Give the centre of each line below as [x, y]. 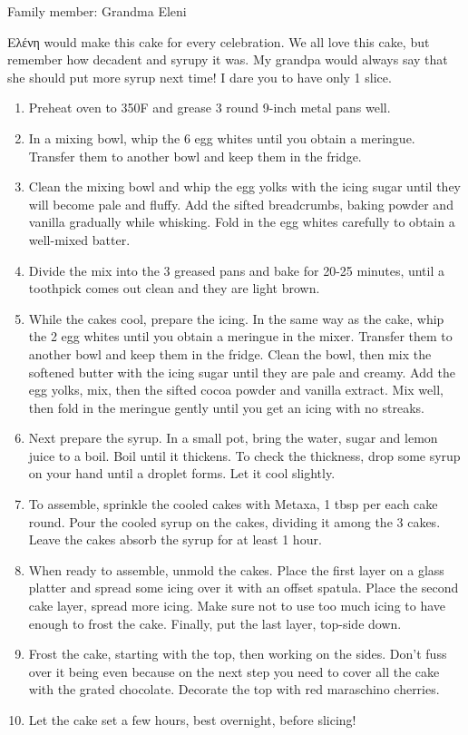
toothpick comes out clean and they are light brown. [174, 288]
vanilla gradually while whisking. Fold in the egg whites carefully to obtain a [242, 222]
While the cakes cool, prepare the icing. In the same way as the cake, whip [236, 318]
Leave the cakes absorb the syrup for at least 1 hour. [175, 539]
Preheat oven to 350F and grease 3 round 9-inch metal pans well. [210, 108]
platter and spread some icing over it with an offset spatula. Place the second [244, 588]
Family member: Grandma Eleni [97, 11]
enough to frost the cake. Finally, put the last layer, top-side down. [215, 623]
